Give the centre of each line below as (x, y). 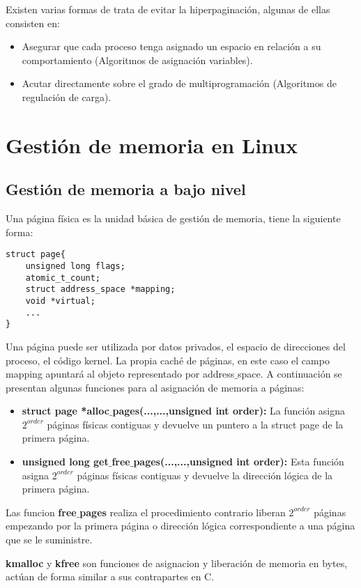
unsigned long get (65, 462)
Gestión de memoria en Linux (152, 145)
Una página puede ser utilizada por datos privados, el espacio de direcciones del (176, 346)
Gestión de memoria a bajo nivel (126, 189)
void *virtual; (60, 301)
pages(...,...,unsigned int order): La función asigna (229, 411)
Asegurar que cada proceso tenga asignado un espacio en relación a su (171, 46)
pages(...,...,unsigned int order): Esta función (239, 462)
